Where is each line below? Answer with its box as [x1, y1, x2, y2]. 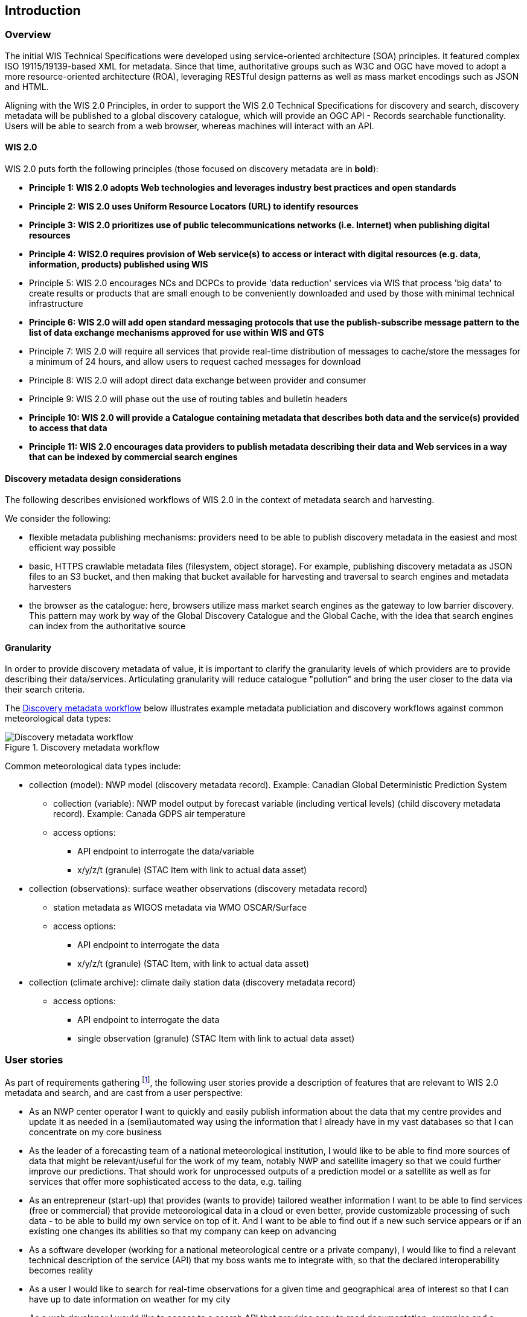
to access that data [29, 423, 107, 434]
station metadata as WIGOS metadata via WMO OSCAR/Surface [53, 902, 307, 913]
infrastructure [29, 298, 83, 309]
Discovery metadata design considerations [5, 473, 182, 484]
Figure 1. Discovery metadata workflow [5, 742, 160, 753]
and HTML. [5, 81, 49, 92]
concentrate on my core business [29, 1126, 162, 1137]
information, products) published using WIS [29, 259, 208, 270]
